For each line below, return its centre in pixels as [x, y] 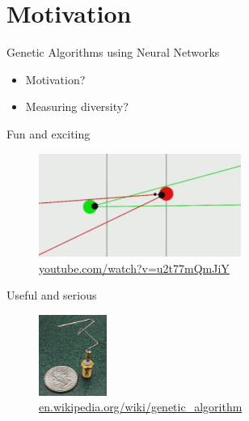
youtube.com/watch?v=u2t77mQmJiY [134, 268]
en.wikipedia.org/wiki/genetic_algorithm [141, 407]
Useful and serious [52, 295]
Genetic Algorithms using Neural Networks [113, 52]
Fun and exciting [49, 133]
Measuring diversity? [77, 106]
